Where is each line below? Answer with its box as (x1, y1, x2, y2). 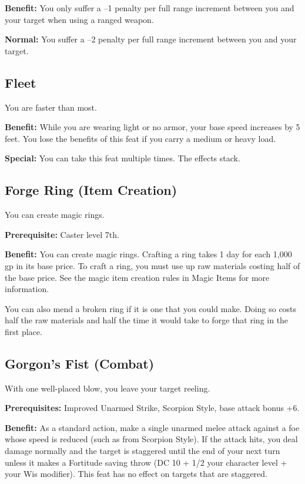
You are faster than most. (5, 101, 97, 113)
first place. (5, 325, 42, 337)
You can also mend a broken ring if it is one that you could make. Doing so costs (5, 302, 297, 314)
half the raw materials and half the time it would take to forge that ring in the (5, 314, 289, 326)
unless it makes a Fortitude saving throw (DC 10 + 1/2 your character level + (5, 456, 287, 468)
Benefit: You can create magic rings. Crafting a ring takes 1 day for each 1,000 (5, 248, 292, 260)
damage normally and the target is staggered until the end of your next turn (5, 445, 280, 457)
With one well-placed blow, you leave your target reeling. (5, 382, 210, 394)
